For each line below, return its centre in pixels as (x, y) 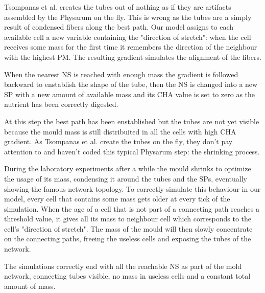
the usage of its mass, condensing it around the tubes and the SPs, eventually (126, 178)
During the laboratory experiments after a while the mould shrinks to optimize (128, 168)
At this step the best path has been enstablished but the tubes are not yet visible (132, 121)
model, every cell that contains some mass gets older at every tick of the (117, 199)
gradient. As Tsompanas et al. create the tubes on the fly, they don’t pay (118, 141)
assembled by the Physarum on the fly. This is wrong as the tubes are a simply (128, 17)
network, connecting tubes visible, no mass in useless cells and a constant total (127, 276)
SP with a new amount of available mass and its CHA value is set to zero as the (130, 94)
